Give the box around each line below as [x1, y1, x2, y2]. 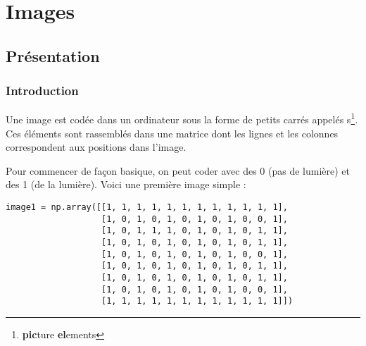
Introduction [6, 82, 79, 99]
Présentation [6, 44, 100, 66]
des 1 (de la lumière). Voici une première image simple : [6, 177, 246, 192]
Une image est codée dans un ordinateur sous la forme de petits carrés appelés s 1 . [6, 110, 358, 127]
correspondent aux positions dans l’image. [6, 140, 187, 154]
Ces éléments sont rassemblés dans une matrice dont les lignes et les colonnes [6, 125, 339, 140]
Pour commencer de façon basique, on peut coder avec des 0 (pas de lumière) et [6, 163, 350, 178]
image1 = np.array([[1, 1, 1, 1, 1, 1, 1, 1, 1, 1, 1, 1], [6, 202, 288, 212]
